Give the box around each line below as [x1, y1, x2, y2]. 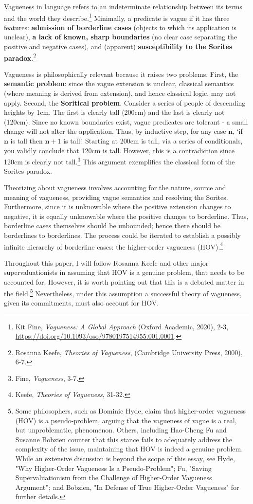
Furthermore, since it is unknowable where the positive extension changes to [4, 201, 231, 212]
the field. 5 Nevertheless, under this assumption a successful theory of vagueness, [4, 287, 242, 298]
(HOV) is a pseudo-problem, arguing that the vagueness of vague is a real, [15, 415, 237, 425]
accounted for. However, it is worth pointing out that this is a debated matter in [4, 277, 244, 287]
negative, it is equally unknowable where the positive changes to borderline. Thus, [4, 211, 249, 221]
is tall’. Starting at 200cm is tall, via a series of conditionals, [63, 136, 243, 146]
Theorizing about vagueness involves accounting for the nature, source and [4, 182, 226, 193]
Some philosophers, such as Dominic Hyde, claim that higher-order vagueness [15, 406, 246, 416]
